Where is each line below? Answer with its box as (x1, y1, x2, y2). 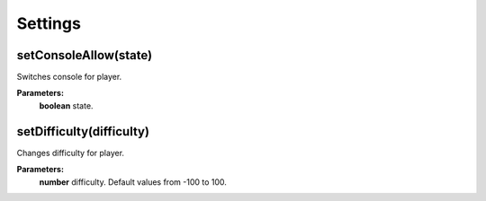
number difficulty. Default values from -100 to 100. (39, 176, 227, 188)
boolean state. (39, 100, 94, 111)
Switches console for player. (16, 72, 122, 83)
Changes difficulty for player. (16, 147, 125, 158)
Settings (16, 13, 81, 33)
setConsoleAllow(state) (16, 48, 153, 63)
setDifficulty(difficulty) (16, 124, 150, 139)
